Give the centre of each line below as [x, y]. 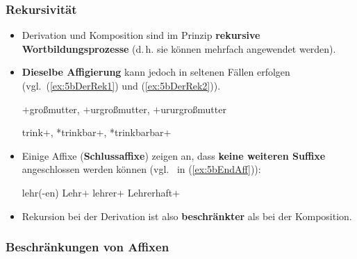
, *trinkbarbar [134, 132]
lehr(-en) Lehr [52, 192]
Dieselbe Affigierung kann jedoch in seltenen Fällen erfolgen [156, 72]
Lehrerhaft [150, 192]
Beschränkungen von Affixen [88, 247]
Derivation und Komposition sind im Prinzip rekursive [141, 35]
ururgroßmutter [193, 109]
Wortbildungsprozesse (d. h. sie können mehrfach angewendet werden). [179, 48]
